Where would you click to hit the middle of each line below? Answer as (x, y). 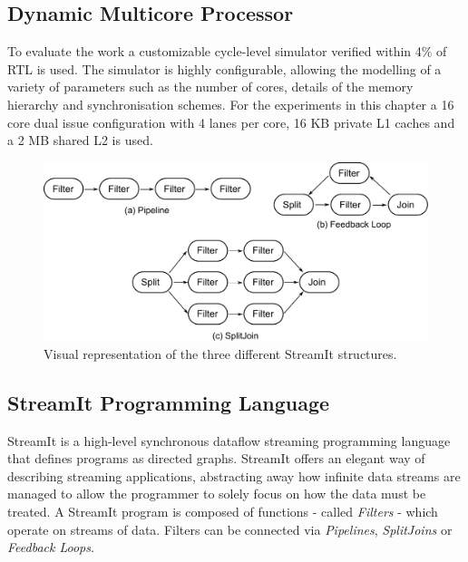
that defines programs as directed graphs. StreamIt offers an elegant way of (216, 458)
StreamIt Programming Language (169, 402)
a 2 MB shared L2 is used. (80, 140)
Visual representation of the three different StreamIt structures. (220, 353)
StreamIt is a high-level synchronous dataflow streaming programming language (229, 440)
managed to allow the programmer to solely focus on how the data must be (217, 494)
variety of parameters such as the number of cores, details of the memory (210, 87)
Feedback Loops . (51, 547)
